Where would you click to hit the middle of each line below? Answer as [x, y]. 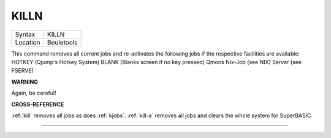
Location [28, 42]
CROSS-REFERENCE [38, 104]
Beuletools [62, 42]
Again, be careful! [34, 93]
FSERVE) [22, 71]
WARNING [25, 82]
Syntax [25, 34]
